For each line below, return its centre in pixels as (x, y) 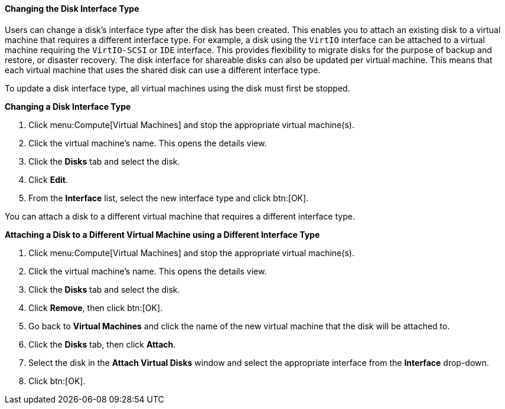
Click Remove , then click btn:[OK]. (96, 307)
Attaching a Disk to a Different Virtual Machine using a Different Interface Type (162, 234)
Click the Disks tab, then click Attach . (102, 344)
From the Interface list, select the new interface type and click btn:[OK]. (169, 198)
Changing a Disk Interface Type (68, 106)
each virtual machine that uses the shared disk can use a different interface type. (163, 70)
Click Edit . (48, 179)
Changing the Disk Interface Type (72, 9)
